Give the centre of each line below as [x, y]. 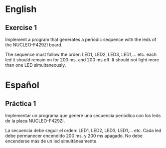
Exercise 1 [21, 28]
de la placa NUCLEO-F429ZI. [35, 121]
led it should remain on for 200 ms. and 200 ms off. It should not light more [82, 60]
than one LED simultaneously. [36, 65]
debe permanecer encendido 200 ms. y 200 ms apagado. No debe [74, 136]
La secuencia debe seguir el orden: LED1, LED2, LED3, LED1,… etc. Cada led [83, 130]
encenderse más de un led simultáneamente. [52, 141]
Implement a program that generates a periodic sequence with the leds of [81, 39]
